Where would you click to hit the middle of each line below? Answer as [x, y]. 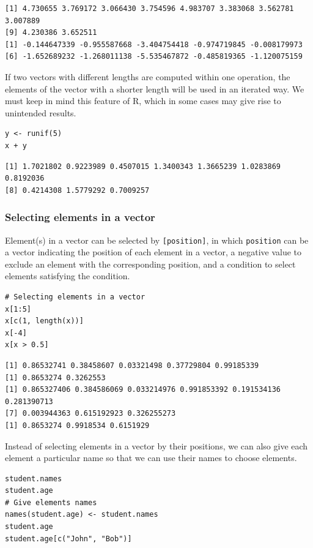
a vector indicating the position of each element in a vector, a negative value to [153, 252]
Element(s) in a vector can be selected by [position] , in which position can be [157, 240]
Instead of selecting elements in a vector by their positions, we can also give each [156, 445]
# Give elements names [51, 502]
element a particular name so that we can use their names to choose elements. [151, 458]
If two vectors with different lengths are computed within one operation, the [148, 76]
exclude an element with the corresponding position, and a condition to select [150, 264]
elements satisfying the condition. [68, 276]
